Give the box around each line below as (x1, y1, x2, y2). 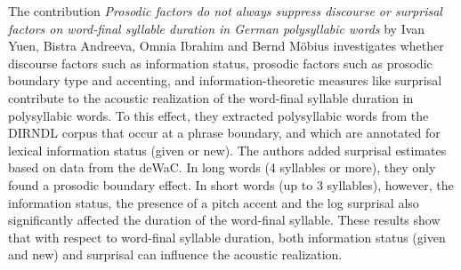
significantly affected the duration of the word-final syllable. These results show (8, 210, 441, 229)
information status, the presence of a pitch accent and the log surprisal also (8, 193, 419, 211)
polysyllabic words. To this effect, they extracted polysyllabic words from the (8, 106, 429, 124)
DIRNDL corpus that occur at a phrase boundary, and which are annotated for (8, 123, 441, 142)
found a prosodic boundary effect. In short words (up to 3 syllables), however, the (8, 175, 454, 194)
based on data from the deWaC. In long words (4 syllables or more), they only (8, 158, 436, 177)
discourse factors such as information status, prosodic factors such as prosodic (8, 53, 433, 72)
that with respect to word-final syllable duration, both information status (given (8, 227, 446, 246)
